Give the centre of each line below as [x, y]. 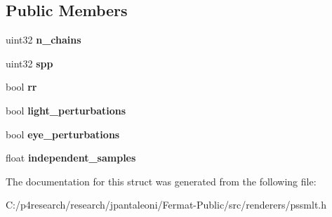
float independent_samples [71, 158]
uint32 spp [29, 63]
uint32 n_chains [44, 40]
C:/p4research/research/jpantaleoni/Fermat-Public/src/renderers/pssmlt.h [166, 205]
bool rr [21, 87]
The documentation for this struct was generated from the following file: [161, 181]
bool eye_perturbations [63, 134]
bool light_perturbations [66, 110]
